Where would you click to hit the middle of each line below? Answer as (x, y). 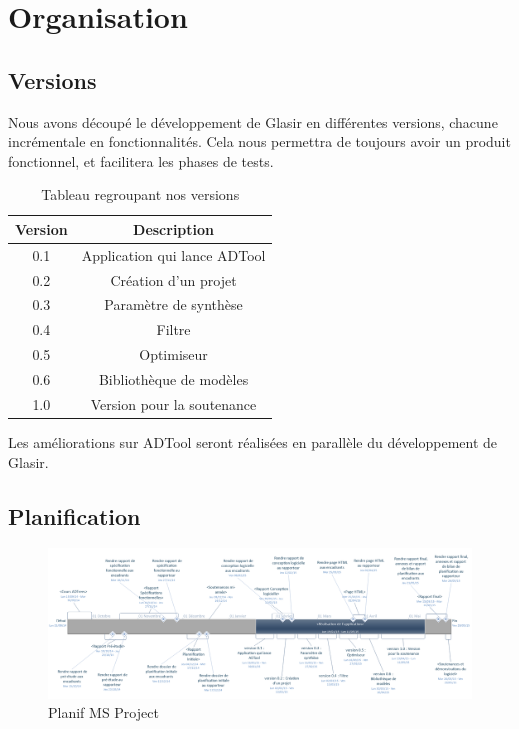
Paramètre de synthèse (173, 304)
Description (174, 228)
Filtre (173, 329)
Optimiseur (173, 354)
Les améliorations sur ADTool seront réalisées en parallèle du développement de (253, 441)
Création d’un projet (173, 279)
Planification (74, 515)
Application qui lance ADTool (173, 254)
